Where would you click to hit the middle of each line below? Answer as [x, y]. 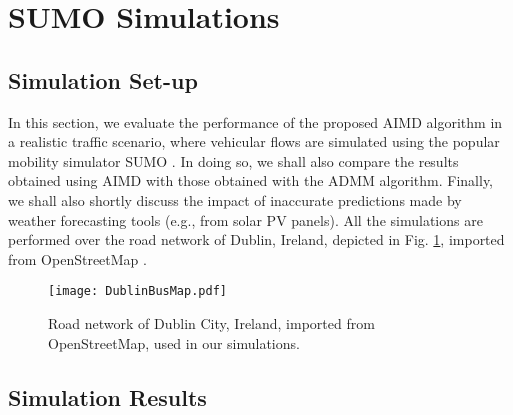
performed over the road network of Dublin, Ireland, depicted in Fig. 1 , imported [256, 239]
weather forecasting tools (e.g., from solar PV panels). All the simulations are [245, 219]
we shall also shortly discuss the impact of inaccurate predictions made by [235, 199]
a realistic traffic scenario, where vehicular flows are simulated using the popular [254, 141]
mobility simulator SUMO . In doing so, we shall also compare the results [233, 160]
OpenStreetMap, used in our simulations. [174, 342]
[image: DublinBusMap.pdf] [137, 291]
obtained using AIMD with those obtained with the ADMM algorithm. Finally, [251, 180]
